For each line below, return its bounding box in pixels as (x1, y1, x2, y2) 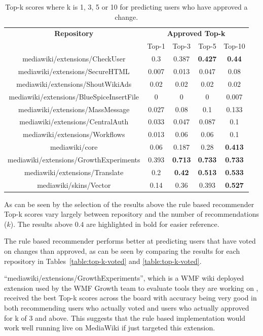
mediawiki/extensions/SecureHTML (18, 65, 130, 76)
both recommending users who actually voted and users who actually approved (4, 303, 249, 313)
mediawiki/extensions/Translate (24, 166, 124, 177)
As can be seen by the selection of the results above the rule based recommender (4, 198, 254, 209)
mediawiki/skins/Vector (37, 179, 111, 190)
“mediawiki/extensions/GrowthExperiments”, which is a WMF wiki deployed (4, 273, 244, 283)
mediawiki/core (50, 142, 98, 152)
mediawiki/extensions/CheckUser (22, 53, 126, 64)
